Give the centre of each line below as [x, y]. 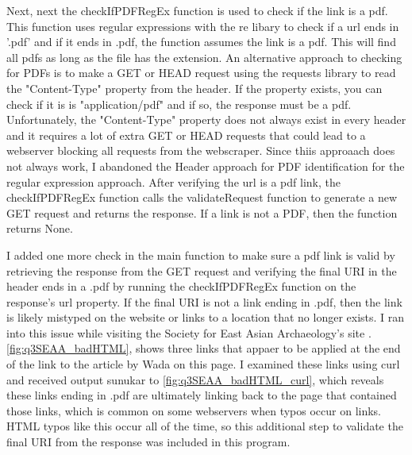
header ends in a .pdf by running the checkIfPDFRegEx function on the [181, 286]
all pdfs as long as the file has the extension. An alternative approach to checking [204, 57]
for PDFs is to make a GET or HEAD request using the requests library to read [201, 73]
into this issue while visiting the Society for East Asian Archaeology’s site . [189, 332]
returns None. [40, 228]
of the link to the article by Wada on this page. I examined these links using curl [203, 364]
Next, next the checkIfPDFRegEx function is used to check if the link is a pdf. [197, 10]
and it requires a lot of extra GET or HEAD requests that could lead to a [186, 135]
